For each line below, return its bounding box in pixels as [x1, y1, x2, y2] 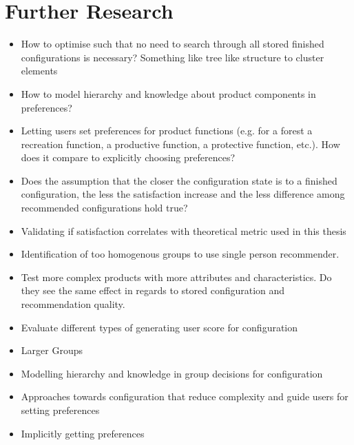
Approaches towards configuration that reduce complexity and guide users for [21, 389, 348, 404]
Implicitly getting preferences [21, 426, 145, 440]
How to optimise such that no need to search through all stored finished [21, 37, 324, 51]
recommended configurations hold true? [21, 200, 188, 215]
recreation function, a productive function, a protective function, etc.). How [21, 136, 340, 151]
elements [21, 63, 58, 78]
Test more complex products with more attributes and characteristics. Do [21, 269, 332, 284]
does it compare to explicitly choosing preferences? [21, 150, 236, 165]
